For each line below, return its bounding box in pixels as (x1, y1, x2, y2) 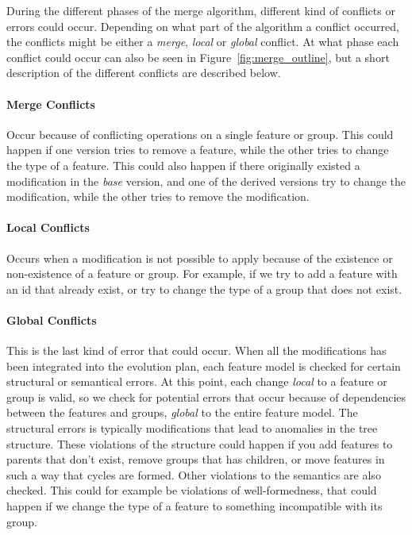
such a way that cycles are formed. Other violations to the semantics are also (6, 466, 381, 483)
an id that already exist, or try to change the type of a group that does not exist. (6, 280, 402, 297)
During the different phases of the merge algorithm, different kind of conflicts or (6, 2, 395, 18)
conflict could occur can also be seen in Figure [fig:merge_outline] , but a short (6, 48, 390, 65)
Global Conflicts (6, 311, 97, 328)
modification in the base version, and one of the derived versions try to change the (6, 172, 406, 189)
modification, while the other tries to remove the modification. (6, 188, 310, 205)
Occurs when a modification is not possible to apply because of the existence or (6, 249, 393, 266)
